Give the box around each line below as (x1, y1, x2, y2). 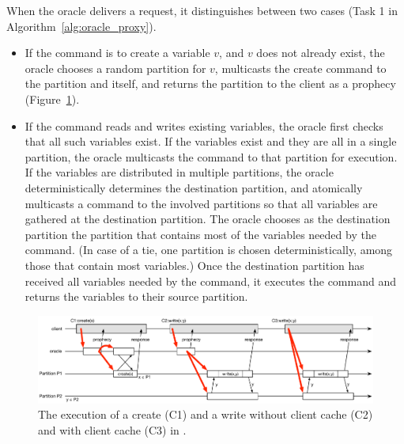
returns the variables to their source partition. (25, 288, 248, 305)
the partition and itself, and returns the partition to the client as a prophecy (25, 75, 396, 92)
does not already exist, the (256, 44, 385, 61)
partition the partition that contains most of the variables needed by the (25, 226, 376, 242)
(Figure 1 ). (25, 90, 80, 107)
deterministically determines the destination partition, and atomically (25, 179, 363, 195)
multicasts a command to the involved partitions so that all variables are (25, 195, 378, 211)
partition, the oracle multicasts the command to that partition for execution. (25, 148, 398, 165)
